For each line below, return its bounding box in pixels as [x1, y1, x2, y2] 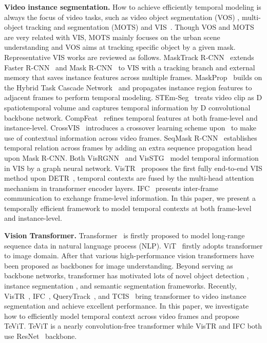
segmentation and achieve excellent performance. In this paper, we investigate [4, 300, 249, 311]
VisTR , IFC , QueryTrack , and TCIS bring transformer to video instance [4, 290, 246, 301]
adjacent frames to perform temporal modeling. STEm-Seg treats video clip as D [4, 92, 262, 103]
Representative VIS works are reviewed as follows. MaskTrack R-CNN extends [4, 51, 254, 62]
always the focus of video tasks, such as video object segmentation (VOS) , [4, 11, 240, 22]
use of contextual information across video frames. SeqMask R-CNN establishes [4, 132, 257, 143]
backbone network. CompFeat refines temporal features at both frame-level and [4, 112, 258, 123]
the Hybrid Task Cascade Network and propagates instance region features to [4, 82, 252, 92]
